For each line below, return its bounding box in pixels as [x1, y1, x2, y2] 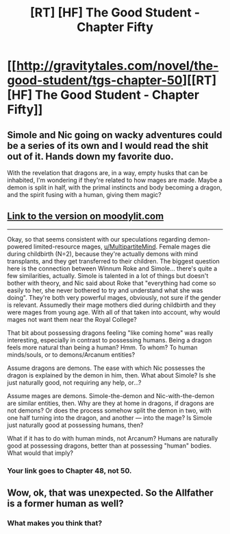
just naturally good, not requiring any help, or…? [7, 378, 142, 386]
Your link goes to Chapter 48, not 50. [7, 465, 132, 475]
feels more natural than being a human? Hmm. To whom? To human [7, 343, 198, 351]
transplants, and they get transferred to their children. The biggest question [7, 257, 220, 265]
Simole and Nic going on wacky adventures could [7, 129, 222, 141]
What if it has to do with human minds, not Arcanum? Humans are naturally [7, 434, 218, 442]
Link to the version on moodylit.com [7, 211, 164, 222]
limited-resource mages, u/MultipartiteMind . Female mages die [33, 242, 211, 251]
